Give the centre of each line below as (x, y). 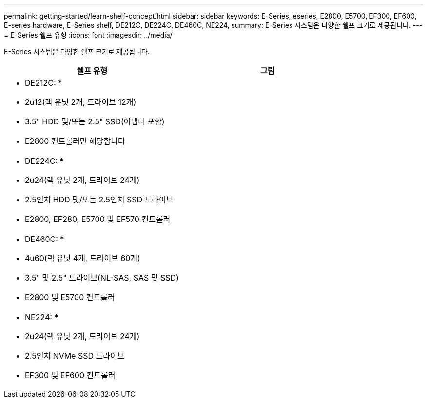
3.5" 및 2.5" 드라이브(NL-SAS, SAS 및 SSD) (102, 278)
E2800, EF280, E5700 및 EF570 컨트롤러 (98, 219)
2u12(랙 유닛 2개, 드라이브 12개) (81, 102)
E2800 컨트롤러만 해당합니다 (75, 141)
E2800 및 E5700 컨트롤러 (70, 297)
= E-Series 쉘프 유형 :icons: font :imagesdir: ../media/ (88, 35)
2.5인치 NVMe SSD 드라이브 (75, 356)
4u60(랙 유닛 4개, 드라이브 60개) (83, 258)
